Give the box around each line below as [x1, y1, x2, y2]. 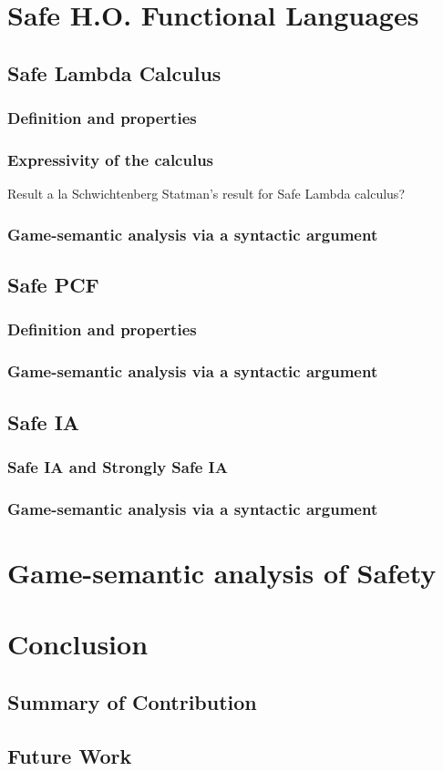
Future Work [7, 741, 132, 769]
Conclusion [7, 625, 149, 663]
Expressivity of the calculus [7, 148, 214, 170]
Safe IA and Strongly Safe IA [7, 455, 228, 478]
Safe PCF [7, 271, 99, 299]
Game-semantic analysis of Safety [7, 553, 437, 591]
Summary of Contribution [7, 687, 257, 715]
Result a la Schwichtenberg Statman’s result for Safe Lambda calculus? [7, 184, 405, 203]
